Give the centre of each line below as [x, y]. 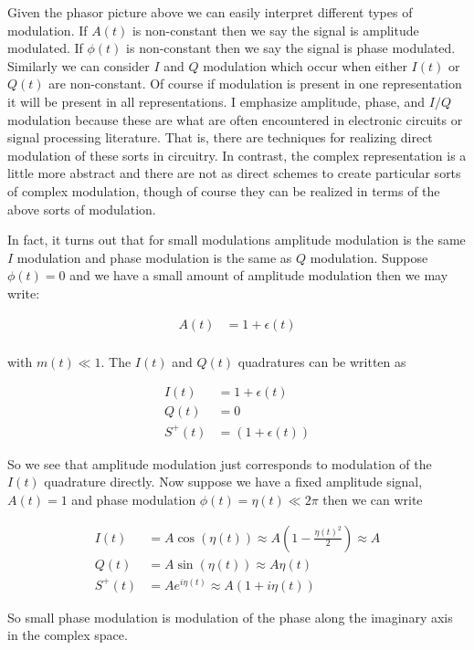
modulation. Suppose [369, 257]
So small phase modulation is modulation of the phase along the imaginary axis [230, 617]
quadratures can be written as [322, 361]
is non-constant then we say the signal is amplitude [275, 30]
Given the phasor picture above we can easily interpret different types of [210, 12]
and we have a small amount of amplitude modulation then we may [259, 275]
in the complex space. [68, 635]
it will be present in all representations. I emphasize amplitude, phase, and [216, 101]
